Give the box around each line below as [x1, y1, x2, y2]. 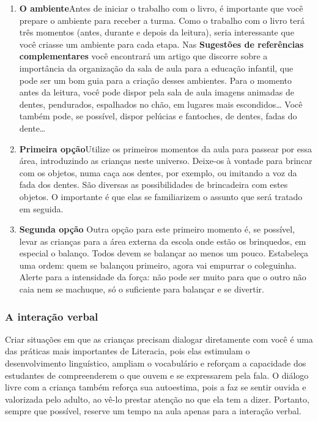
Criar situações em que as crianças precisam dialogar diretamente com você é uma [5, 332, 313, 345]
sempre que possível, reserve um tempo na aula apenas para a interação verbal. [5, 404, 301, 417]
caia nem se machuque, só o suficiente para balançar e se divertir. [19, 283, 264, 296]
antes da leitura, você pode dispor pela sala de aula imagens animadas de [19, 86, 295, 99]
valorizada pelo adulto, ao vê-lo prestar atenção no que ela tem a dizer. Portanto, [5, 392, 309, 405]
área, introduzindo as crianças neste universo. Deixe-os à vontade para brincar [19, 154, 312, 167]
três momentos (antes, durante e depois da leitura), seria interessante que [19, 26, 294, 39]
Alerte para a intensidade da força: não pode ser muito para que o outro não [19, 270, 306, 283]
